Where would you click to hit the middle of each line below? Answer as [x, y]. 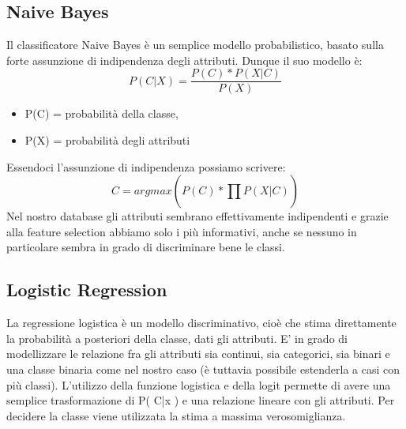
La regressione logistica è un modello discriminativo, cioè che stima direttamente [201, 323]
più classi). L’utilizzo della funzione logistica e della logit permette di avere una [199, 384]
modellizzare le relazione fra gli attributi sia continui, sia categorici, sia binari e [198, 354]
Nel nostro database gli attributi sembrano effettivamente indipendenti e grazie [197, 216]
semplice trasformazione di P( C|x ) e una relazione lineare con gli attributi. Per [201, 400]
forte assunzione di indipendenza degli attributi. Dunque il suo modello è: [184, 60]
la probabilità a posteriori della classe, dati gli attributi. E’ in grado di [177, 338]
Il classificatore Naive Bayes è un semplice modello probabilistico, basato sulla [195, 45]
